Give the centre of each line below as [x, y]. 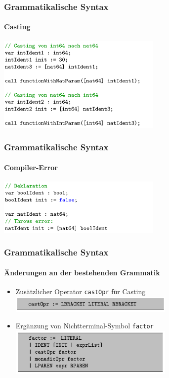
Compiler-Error [31, 167]
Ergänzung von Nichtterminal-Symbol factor [84, 326]
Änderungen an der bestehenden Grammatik [82, 272]
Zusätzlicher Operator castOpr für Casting [81, 291]
